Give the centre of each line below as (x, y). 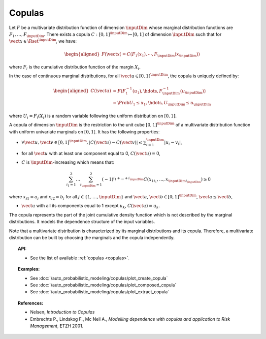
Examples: (29, 269)
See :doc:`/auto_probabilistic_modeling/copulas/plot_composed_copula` (103, 285)
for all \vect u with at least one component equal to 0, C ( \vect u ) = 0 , (91, 153)
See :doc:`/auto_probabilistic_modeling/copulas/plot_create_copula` (99, 278)
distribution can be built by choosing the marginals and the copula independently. (92, 237)
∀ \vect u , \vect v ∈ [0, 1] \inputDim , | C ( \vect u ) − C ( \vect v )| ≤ (82, 142)
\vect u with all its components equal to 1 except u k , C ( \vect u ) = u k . (91, 206)
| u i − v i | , (173, 143)
